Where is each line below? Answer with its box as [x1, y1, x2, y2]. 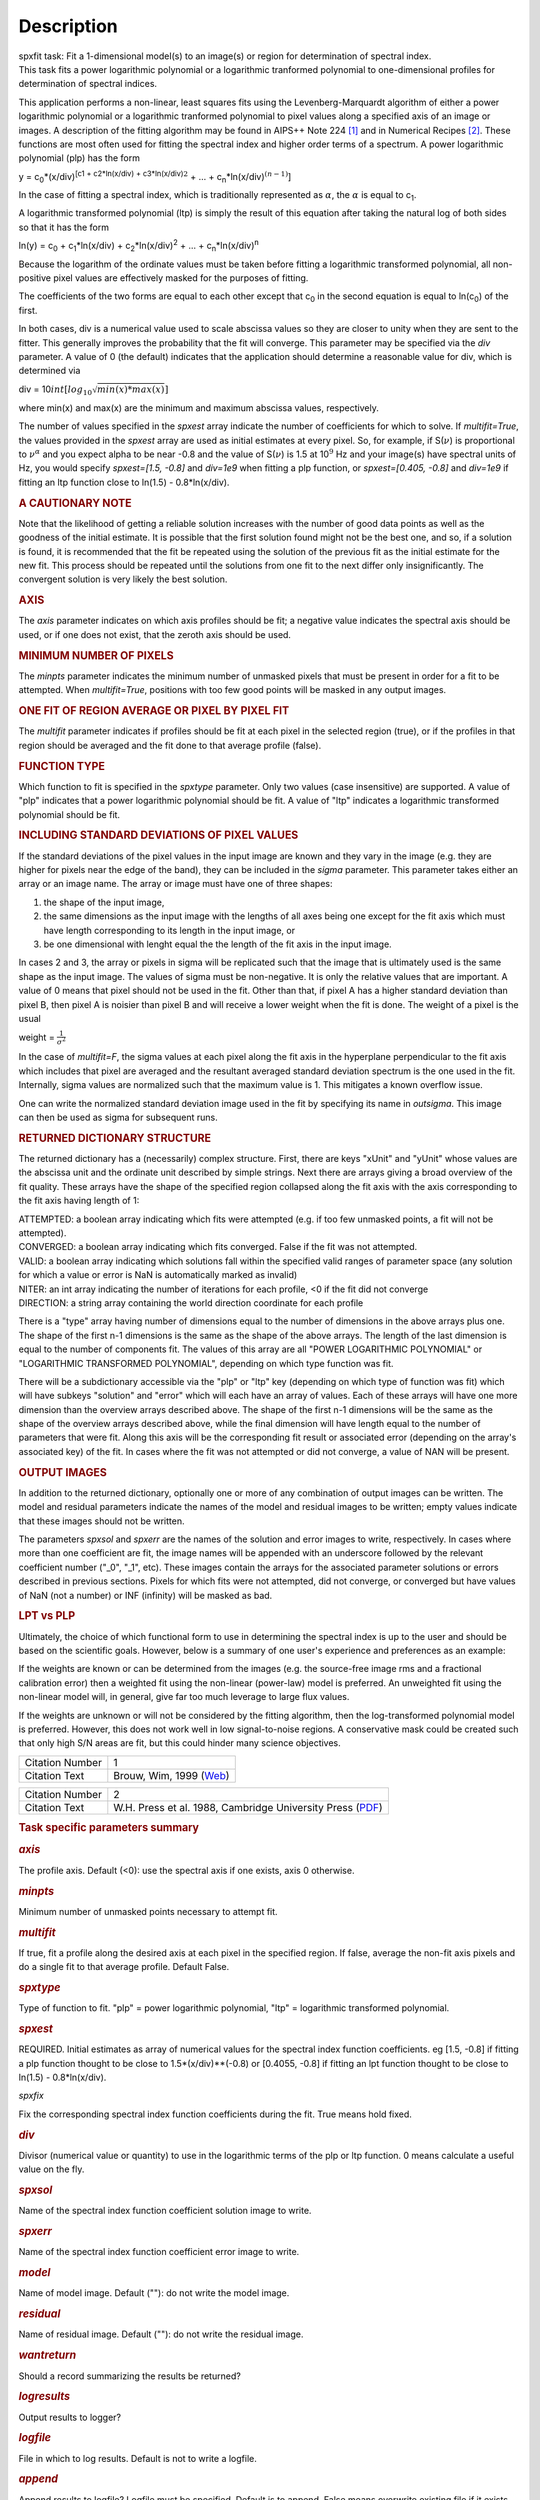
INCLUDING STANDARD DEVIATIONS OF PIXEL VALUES [18, 828, 299, 842]
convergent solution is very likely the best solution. [18, 573, 228, 585]
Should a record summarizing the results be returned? [18, 2370, 242, 2382]
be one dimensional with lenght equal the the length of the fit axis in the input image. [43, 938, 392, 950]
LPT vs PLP [18, 1609, 76, 1623]
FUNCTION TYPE [18, 759, 105, 773]
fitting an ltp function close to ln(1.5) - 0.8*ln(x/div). [18, 476, 230, 488]
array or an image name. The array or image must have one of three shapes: [18, 878, 333, 890]
